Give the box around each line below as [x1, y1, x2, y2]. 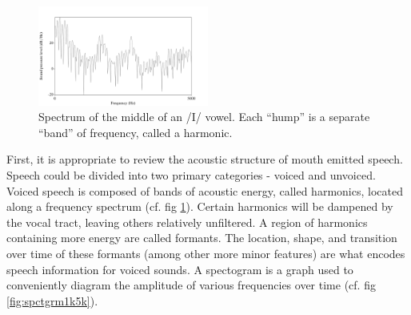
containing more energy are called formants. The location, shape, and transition [6, 229, 397, 246]
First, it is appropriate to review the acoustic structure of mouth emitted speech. [6, 151, 403, 168]
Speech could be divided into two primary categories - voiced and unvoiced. [6, 166, 376, 183]
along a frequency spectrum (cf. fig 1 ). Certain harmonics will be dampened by [6, 198, 393, 215]
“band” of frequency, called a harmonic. [38, 123, 233, 140]
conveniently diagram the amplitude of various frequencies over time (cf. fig [6, 277, 376, 293]
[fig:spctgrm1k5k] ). [6, 292, 98, 309]
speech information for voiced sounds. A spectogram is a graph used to [6, 260, 353, 277]
